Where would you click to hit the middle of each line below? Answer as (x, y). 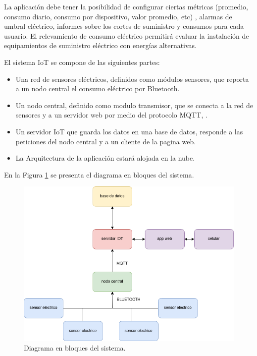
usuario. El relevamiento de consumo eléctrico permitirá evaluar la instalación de (127, 35)
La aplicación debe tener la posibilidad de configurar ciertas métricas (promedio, (126, 6)
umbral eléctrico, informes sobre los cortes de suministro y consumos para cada (124, 26)
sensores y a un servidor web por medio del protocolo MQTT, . (111, 115)
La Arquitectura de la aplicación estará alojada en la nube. (105, 158)
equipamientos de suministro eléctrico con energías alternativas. (101, 45)
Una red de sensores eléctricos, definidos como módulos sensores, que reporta (132, 79)
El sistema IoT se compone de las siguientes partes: (82, 62)
